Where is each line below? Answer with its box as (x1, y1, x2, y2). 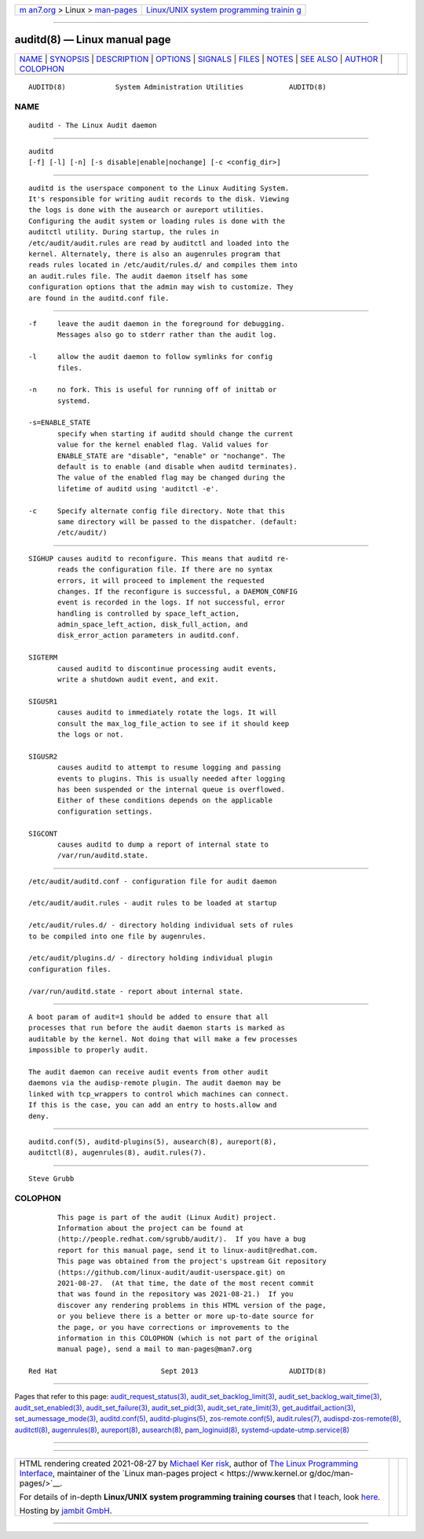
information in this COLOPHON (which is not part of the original (57, 1333, 319, 1342)
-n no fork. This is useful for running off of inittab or (28, 385, 277, 395)
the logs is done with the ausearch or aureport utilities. (28, 205, 265, 215)
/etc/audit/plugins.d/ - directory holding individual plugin (28, 953, 273, 963)
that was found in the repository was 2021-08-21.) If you (57, 1290, 294, 1298)
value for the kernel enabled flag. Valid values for (57, 440, 269, 450)
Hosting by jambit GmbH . (19, 1505, 113, 1516)
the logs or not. (57, 730, 124, 739)
